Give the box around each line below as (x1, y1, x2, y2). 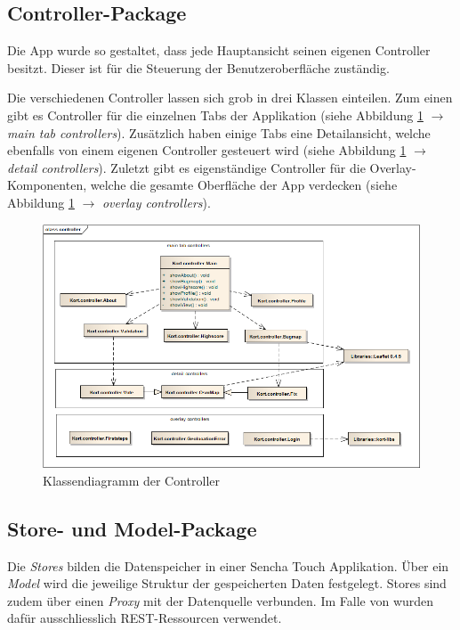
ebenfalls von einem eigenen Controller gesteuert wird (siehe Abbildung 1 (7, 141, 407, 160)
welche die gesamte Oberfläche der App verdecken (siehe (90, 176, 398, 194)
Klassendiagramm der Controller (43, 470, 221, 489)
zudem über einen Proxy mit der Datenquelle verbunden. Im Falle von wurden (7, 591, 434, 610)
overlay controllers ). (101, 192, 211, 211)
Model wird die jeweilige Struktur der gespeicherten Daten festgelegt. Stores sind (7, 574, 447, 593)
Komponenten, (7, 176, 87, 194)
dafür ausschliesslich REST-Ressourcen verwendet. (7, 609, 282, 627)
